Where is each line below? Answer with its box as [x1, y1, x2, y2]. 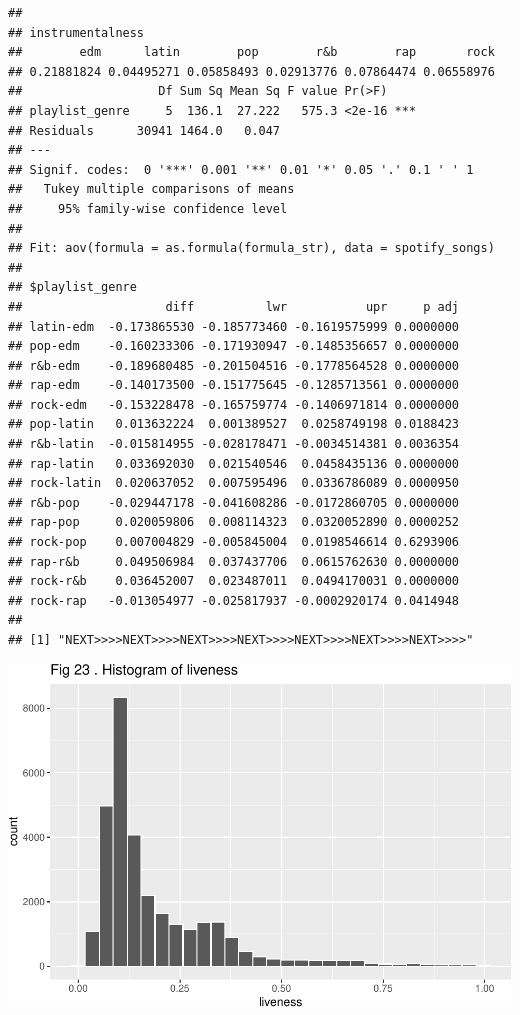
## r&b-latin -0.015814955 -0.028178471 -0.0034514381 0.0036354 [8, 437, 460, 452]
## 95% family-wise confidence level [8, 201, 288, 216]
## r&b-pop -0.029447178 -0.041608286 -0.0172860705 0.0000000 [8, 495, 460, 510]
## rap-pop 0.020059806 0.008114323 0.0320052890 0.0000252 [8, 515, 460, 530]
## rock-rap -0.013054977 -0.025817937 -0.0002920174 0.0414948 [8, 593, 460, 608]
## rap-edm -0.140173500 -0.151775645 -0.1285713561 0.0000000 [8, 378, 460, 393]
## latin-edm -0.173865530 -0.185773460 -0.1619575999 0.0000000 [8, 319, 460, 334]
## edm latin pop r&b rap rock [8, 45, 495, 60]
